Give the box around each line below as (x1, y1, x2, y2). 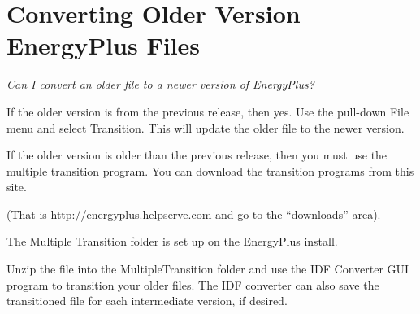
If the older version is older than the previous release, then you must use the (6, 146, 388, 164)
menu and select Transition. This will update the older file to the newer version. (6, 119, 405, 136)
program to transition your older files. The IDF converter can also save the (6, 276, 379, 293)
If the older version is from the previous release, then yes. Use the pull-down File (6, 102, 409, 120)
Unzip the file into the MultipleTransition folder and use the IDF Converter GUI (6, 260, 409, 277)
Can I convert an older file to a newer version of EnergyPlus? (6, 76, 314, 93)
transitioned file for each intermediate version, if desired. (6, 292, 288, 309)
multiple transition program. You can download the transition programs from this (6, 162, 414, 179)
